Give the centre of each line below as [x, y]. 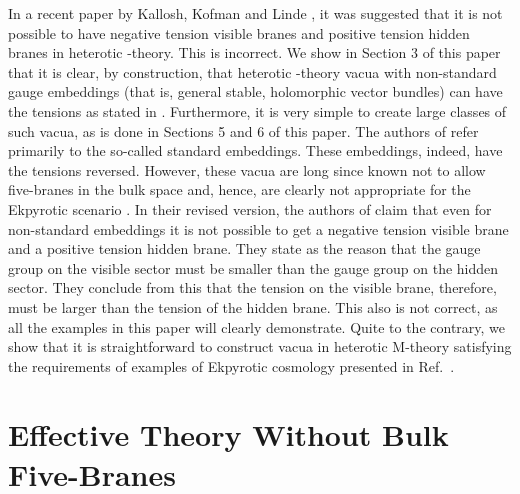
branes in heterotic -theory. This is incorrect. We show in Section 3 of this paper [254, 52]
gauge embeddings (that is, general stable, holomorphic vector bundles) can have [255, 91]
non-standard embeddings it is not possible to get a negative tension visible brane [258, 228]
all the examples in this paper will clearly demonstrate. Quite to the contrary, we [257, 326]
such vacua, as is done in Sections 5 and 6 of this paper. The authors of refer [243, 130]
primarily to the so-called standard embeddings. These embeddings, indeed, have [255, 150]
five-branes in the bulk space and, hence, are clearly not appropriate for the [239, 189]
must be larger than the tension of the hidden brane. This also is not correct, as [253, 306]
